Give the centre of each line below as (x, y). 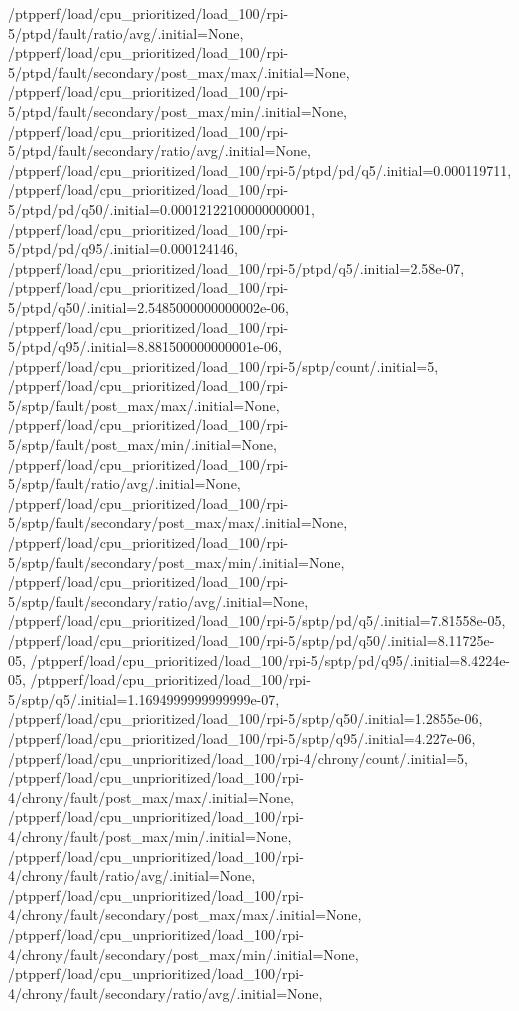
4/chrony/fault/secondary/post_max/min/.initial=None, (183, 953)
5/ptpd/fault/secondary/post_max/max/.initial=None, (179, 71)
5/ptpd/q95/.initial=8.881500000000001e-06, (145, 346)
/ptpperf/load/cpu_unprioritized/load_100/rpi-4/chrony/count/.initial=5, (238, 757)
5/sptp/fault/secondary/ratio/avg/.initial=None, (158, 600)
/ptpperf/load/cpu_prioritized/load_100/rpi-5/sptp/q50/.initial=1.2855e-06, (245, 718)
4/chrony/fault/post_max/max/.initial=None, (151, 796)
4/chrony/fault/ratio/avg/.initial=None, (132, 875)
